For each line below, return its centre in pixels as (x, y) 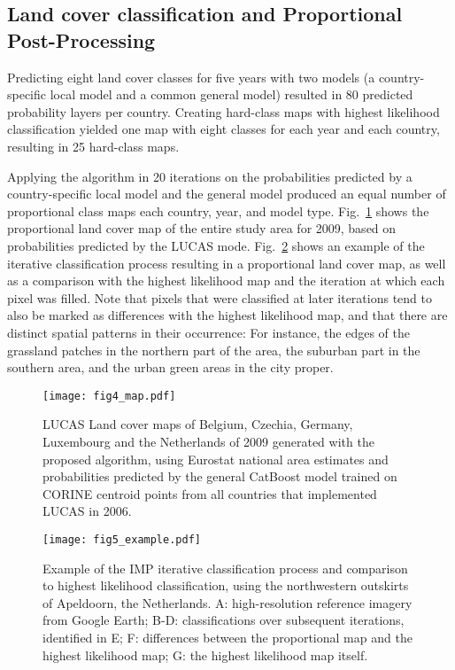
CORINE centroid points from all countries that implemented (210, 493)
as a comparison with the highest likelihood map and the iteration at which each (226, 280)
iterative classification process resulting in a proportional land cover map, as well (227, 263)
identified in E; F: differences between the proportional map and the (227, 637)
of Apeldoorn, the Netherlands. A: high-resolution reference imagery (227, 602)
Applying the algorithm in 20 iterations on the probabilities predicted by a (210, 176)
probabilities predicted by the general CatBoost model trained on (220, 476)
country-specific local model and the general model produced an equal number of (227, 194)
